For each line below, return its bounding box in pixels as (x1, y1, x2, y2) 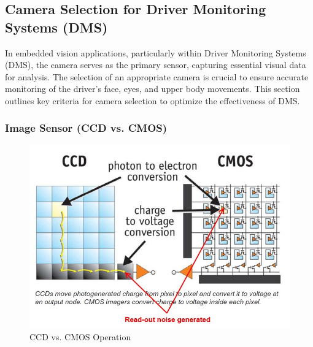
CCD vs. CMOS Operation (29, 330, 131, 343)
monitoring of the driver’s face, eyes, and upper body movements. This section (5, 82, 300, 95)
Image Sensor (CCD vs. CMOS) (5, 120, 168, 135)
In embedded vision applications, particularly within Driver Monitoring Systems (5, 46, 306, 59)
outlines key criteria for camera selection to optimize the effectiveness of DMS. (5, 94, 300, 107)
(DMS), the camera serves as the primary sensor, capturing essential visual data (5, 58, 306, 71)
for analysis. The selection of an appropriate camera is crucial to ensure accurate (5, 70, 309, 83)
